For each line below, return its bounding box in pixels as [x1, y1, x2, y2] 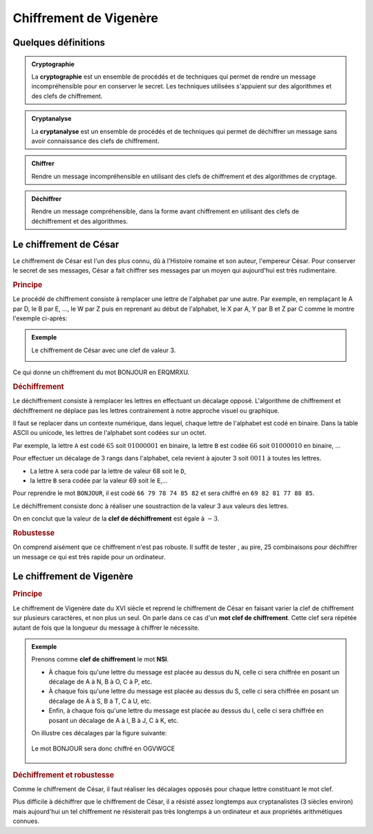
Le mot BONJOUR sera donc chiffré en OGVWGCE [31, 744, 175, 753]
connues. [12, 817, 39, 825]
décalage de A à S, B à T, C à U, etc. [48, 697, 152, 705]
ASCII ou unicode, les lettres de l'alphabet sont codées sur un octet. [12, 429, 207, 437]
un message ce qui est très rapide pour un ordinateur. [12, 552, 166, 561]
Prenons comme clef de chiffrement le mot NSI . [31, 655, 169, 663]
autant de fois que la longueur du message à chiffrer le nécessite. [12, 623, 200, 632]
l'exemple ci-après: [12, 314, 68, 322]
